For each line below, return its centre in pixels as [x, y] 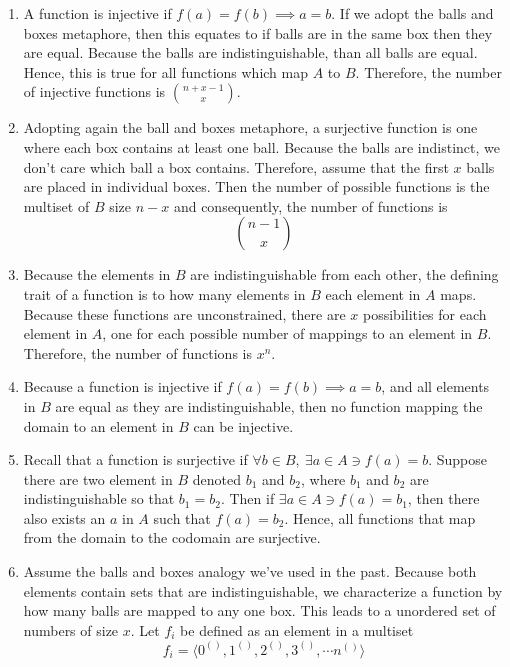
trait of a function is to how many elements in [164, 293]
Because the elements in [97, 274]
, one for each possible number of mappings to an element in [287, 333]
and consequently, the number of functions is [310, 205]
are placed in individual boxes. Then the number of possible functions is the [256, 186]
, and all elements [435, 386]
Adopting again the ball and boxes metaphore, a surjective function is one [250, 127]
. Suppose [458, 459]
